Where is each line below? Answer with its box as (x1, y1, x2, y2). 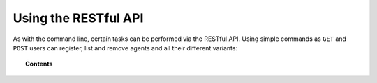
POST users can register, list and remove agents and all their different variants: (13, 44, 237, 52)
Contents (25, 59, 53, 68)
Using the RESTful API (13, 10, 144, 26)
